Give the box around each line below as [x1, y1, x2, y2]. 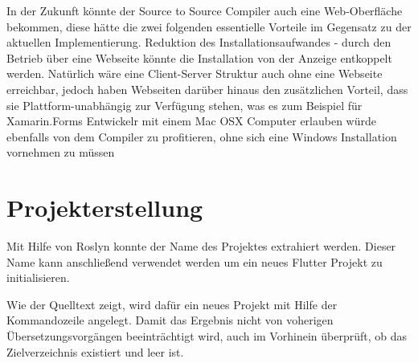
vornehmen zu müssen [6, 144, 115, 161]
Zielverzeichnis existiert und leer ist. [6, 343, 184, 360]
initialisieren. [6, 269, 70, 286]
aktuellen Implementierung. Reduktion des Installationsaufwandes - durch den [6, 34, 391, 51]
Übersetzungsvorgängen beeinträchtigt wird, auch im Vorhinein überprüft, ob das [6, 328, 407, 345]
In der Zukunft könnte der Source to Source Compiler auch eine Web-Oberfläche [6, 2, 403, 18]
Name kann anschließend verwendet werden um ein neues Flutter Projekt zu [6, 253, 383, 270]
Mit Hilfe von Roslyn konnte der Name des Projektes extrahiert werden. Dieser [6, 238, 396, 255]
